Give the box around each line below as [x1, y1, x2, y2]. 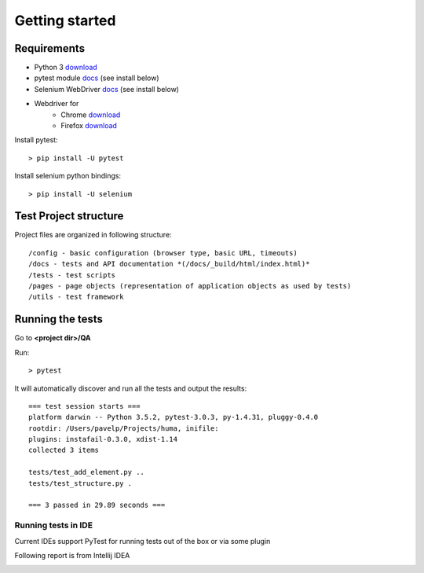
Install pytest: [14, 135, 58, 145]
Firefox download [60, 121, 118, 130]
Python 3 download [34, 63, 97, 72]
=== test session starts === [28, 402, 141, 410]
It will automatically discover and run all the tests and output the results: [14, 384, 247, 393]
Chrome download [60, 110, 121, 119]
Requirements [14, 42, 86, 55]
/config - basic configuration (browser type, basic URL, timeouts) [28, 248, 298, 257]
